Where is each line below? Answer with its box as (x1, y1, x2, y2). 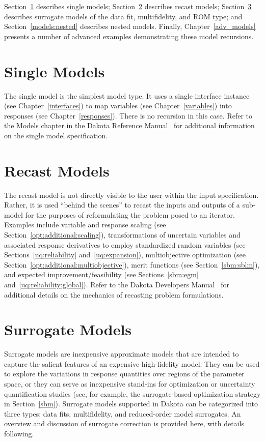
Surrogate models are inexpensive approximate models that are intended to (4, 348, 239, 359)
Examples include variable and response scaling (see (4, 219, 166, 230)
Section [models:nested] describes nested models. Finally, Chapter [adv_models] (4, 21, 256, 32)
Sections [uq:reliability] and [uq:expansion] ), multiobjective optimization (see (4, 249, 246, 260)
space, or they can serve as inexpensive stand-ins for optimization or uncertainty (4, 378, 255, 389)
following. (4, 428, 34, 438)
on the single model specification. (4, 130, 108, 140)
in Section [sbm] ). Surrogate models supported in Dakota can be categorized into (4, 398, 258, 409)
